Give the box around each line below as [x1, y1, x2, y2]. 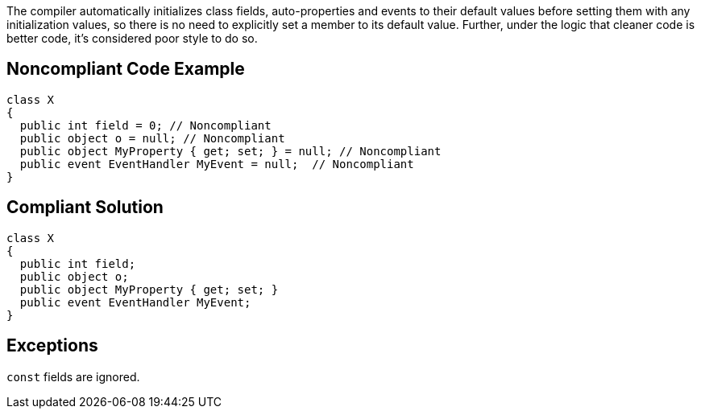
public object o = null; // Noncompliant [19, 131, 285, 145]
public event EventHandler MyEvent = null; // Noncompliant [19, 157, 414, 171]
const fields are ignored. [6, 369, 140, 384]
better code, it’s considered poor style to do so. [6, 31, 258, 45]
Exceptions [6, 335, 98, 356]
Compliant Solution [6, 197, 164, 218]
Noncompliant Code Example [6, 59, 245, 80]
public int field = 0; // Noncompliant [19, 118, 272, 132]
